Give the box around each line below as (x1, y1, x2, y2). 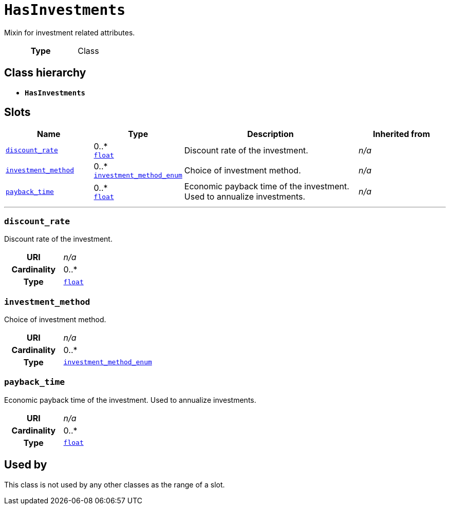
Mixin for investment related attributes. (4, 28, 135, 37)
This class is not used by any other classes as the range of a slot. (4, 480, 225, 489)
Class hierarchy (4, 66, 86, 80)
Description (247, 129, 294, 140)
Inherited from (373, 129, 430, 140)
